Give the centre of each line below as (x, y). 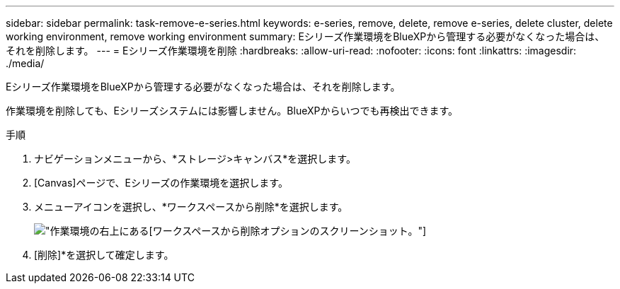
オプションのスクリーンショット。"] (343, 231)
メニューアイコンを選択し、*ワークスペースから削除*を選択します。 (191, 207)
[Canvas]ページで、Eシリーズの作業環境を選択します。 (161, 183)
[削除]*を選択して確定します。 (104, 255)
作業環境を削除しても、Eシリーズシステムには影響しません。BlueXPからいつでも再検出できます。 (232, 111)
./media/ (25, 63)
